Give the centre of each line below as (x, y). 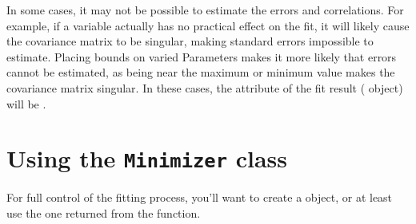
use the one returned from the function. (104, 213)
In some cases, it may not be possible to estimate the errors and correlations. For (205, 10)
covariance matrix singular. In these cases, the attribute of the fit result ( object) (205, 87)
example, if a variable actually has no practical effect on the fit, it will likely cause (208, 25)
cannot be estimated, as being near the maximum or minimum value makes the (201, 72)
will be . (26, 103)
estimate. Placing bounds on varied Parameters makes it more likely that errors (202, 56)
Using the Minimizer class (147, 158)
